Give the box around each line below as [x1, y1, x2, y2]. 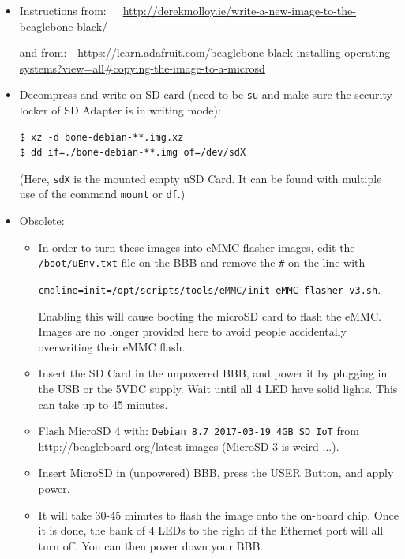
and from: [19, 44, 67, 61]
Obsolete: [19, 212, 65, 229]
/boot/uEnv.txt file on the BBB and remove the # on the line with [38, 254, 366, 271]
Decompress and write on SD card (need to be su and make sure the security [19, 86, 392, 103]
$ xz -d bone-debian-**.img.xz [19, 131, 184, 143]
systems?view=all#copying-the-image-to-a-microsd [19, 59, 265, 76]
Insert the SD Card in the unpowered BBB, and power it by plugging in [38, 365, 388, 381]
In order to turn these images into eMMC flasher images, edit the [38, 238, 355, 255]
